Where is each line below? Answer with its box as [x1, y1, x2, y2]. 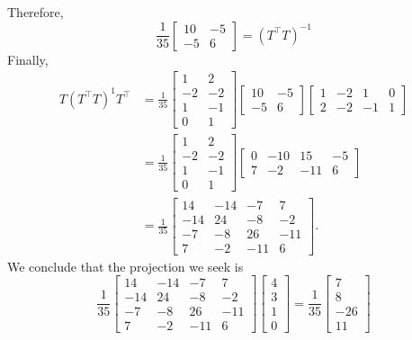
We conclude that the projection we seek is [7, 256, 244, 275]
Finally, [7, 49, 49, 68]
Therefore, [7, 3, 64, 21]
